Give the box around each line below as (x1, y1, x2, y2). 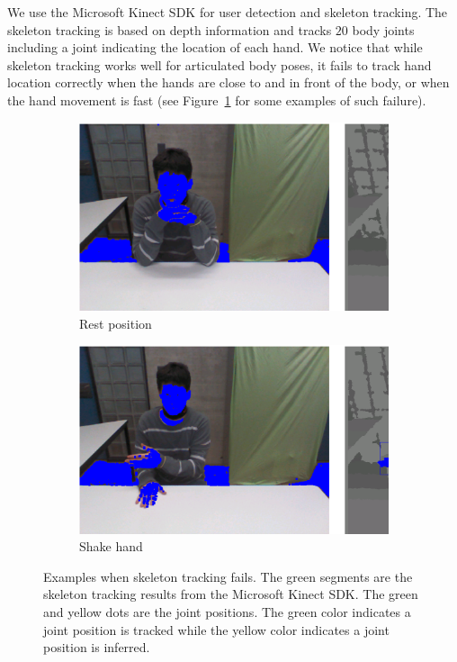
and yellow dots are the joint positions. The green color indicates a (43, 603, 411, 621)
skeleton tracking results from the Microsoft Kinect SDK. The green (43, 585, 418, 603)
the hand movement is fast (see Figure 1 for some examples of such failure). (7, 90, 426, 109)
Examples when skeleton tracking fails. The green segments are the (43, 567, 413, 585)
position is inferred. (43, 638, 150, 657)
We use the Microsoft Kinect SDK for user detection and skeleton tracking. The (7, 3, 448, 21)
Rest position (79, 313, 152, 332)
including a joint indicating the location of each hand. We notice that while (7, 38, 423, 57)
